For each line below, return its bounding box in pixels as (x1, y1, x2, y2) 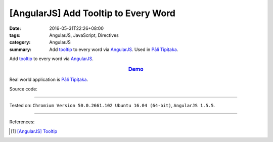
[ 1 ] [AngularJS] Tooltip (11, 128, 58, 134)
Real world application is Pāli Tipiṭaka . (9, 76, 88, 83)
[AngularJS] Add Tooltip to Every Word (9, 8, 175, 19)
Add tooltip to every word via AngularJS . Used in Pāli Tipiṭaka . (49, 46, 178, 53)
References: (9, 119, 35, 125)
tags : (9, 32, 21, 38)
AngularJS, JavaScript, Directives (49, 32, 119, 38)
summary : (9, 46, 32, 53)
